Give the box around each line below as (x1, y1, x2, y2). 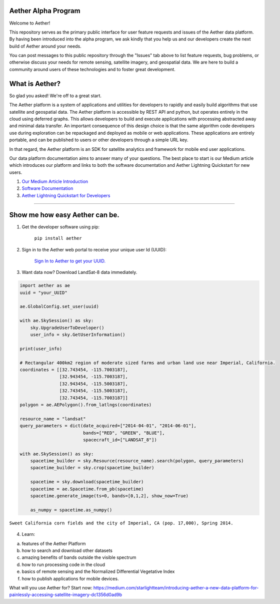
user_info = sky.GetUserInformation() (30, 332, 125, 338)
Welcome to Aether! (9, 20, 50, 26)
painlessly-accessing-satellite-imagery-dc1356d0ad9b (9, 591, 122, 598)
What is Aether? (9, 79, 61, 88)
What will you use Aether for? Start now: (9, 584, 92, 590)
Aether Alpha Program (9, 7, 80, 15)
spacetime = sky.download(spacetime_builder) (30, 479, 144, 485)
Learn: (21, 531, 35, 537)
